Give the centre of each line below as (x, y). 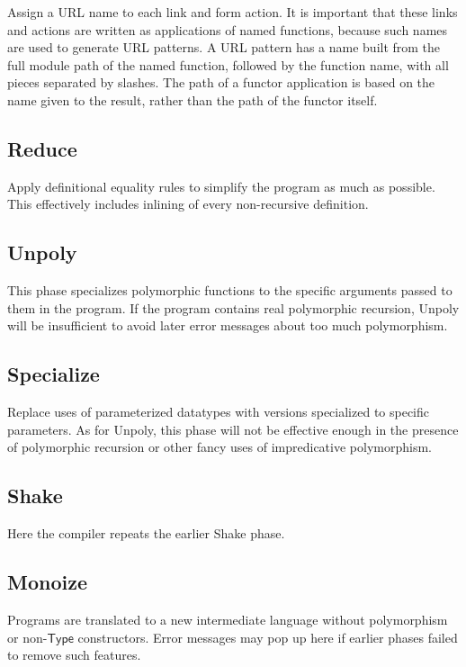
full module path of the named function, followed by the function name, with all (228, 64)
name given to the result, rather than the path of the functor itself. (193, 99)
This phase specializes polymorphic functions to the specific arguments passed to (230, 290)
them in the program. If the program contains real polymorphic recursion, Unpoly (233, 307)
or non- (27, 637)
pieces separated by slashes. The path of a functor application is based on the (221, 82)
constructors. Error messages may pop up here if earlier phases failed (268, 637)
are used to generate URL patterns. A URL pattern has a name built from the (224, 47)
